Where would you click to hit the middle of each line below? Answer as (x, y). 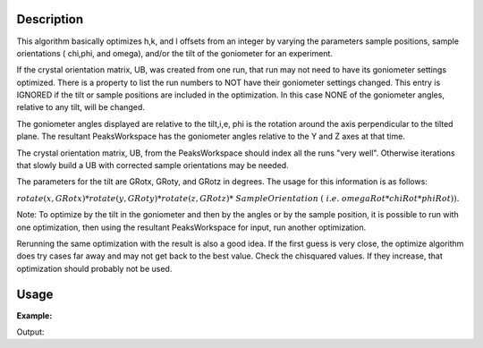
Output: (30, 332)
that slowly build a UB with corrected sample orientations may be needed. (153, 166)
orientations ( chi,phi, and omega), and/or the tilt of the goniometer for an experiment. (174, 53)
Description (50, 19)
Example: (34, 315)
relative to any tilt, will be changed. (80, 107)
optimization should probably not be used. (94, 268)
